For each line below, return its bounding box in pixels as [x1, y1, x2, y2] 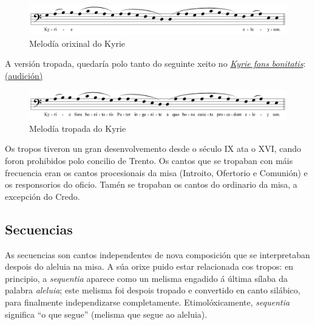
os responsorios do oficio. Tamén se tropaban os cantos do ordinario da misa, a [5, 178, 297, 191]
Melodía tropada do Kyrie [29, 121, 126, 134]
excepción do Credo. [5, 190, 80, 202]
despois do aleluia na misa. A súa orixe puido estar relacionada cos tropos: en [5, 260, 294, 273]
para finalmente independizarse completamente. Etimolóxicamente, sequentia [5, 295, 290, 308]
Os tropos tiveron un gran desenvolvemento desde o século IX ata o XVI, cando [5, 142, 302, 155]
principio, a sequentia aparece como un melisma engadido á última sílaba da [5, 272, 288, 284]
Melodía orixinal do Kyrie [29, 36, 126, 49]
